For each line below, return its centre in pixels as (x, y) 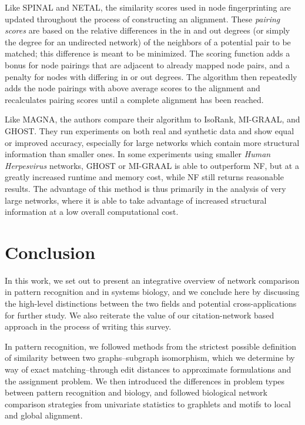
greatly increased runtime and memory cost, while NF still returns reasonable (144, 177)
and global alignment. (44, 415)
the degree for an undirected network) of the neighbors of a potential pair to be (148, 41)
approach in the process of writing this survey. (88, 326)
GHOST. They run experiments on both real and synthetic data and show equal (150, 130)
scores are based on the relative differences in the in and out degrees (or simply (148, 30)
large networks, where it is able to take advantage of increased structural (136, 200)
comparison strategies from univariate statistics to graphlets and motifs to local (148, 404)
